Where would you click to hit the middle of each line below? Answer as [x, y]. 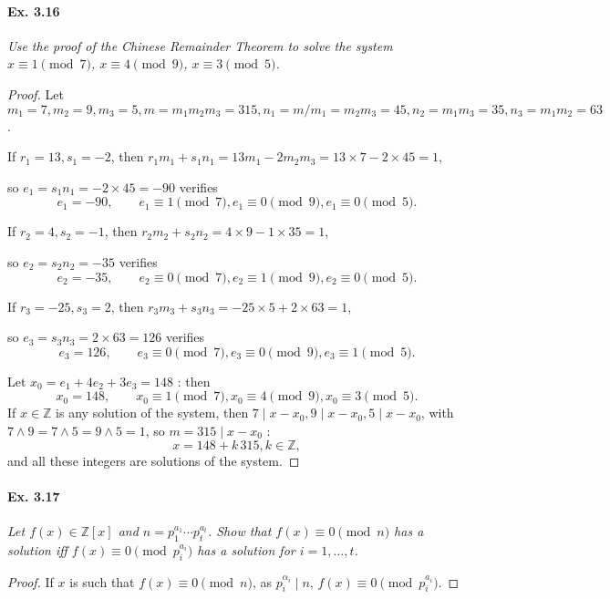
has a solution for [246, 549]
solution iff [37, 549]
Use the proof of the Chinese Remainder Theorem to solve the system [200, 45]
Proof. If [31, 581]
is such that [102, 581]
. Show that [239, 530]
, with [437, 413]
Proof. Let [36, 93]
